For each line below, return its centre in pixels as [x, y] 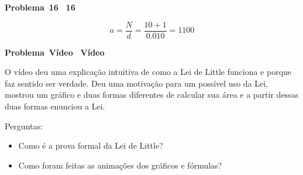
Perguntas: [24, 126]
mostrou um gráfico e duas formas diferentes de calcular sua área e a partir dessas [152, 95]
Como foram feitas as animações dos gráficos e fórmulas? [120, 165]
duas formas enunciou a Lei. [55, 106]
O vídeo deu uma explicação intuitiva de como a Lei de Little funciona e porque [148, 72]
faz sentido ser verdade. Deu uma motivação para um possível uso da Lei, [137, 83]
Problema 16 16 [40, 7]
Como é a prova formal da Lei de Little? [91, 145]
